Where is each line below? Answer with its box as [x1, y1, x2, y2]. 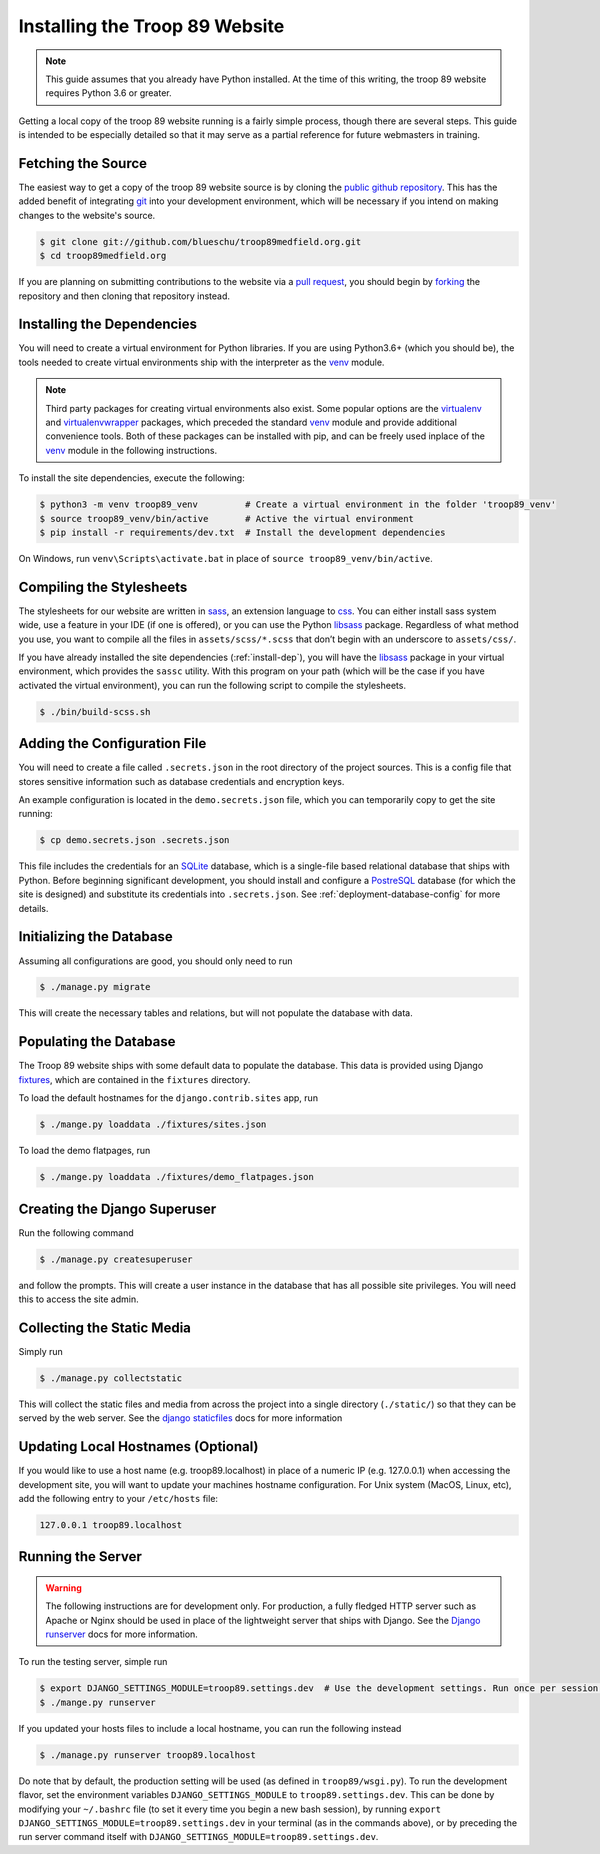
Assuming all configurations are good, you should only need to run [18, 955, 293, 967]
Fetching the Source [18, 155, 148, 172]
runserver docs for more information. [45, 1628, 199, 1640]
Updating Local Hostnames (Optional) [18, 1438, 259, 1455]
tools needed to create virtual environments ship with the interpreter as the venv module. [18, 356, 385, 368]
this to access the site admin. [18, 1293, 139, 1305]
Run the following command [18, 1226, 134, 1239]
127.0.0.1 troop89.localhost [39, 1519, 183, 1530]
